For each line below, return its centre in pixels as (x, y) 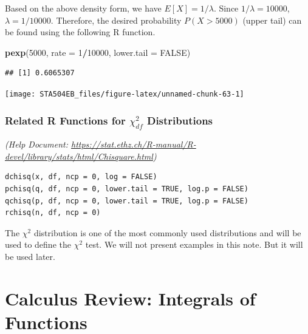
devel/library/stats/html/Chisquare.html (79, 156)
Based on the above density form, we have (83, 8)
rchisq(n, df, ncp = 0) (53, 213)
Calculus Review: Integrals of (130, 298)
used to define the (38, 244)
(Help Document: (36, 144)
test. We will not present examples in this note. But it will (194, 244)
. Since (226, 8)
